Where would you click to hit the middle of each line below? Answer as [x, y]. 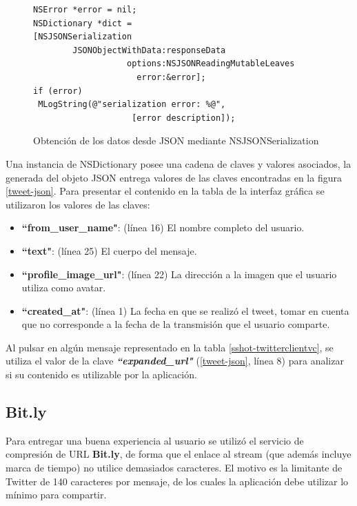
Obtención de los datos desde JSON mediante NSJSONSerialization [176, 140]
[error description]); [184, 118]
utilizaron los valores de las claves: [78, 204]
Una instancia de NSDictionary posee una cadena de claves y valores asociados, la [178, 163]
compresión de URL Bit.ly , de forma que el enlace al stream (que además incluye [178, 454]
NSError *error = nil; [85, 10]
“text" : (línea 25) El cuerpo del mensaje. [109, 250]
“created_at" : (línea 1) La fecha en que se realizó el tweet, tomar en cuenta [185, 310]
